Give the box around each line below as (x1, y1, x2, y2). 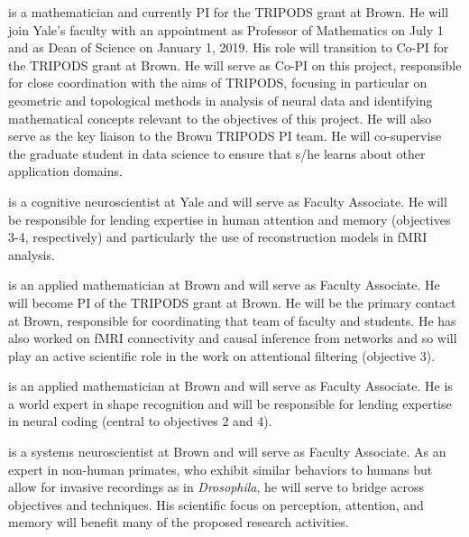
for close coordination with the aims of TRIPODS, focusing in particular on (8, 73, 428, 92)
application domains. (8, 162, 123, 181)
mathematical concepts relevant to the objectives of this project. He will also (8, 108, 432, 127)
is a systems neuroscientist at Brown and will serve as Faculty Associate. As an (8, 442, 446, 461)
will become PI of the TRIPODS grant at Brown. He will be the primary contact (8, 292, 456, 311)
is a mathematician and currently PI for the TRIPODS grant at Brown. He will (8, 3, 449, 21)
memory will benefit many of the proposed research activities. (8, 513, 349, 532)
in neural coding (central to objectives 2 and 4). (8, 412, 272, 431)
